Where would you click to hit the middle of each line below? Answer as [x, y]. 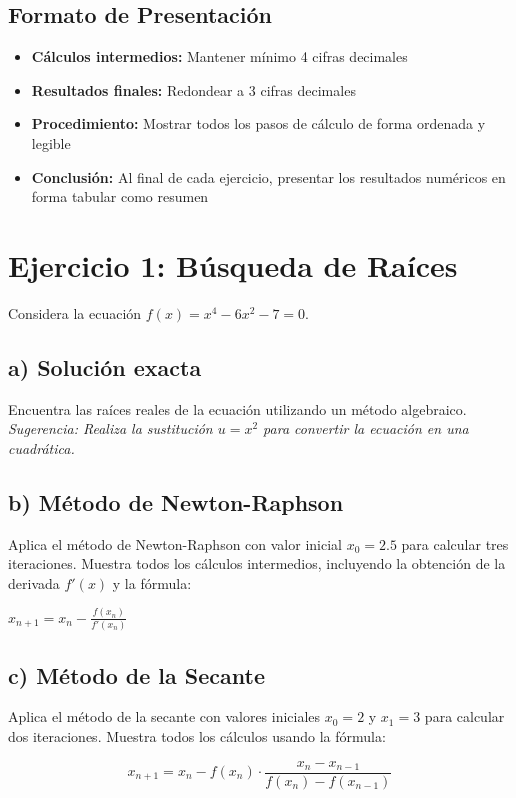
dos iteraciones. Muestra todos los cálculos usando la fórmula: [197, 735]
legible [51, 142]
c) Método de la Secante [136, 674]
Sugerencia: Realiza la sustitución [110, 428]
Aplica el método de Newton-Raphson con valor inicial [175, 543]
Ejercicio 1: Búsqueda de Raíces [233, 264]
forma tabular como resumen [120, 196]
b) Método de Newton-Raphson [176, 501]
